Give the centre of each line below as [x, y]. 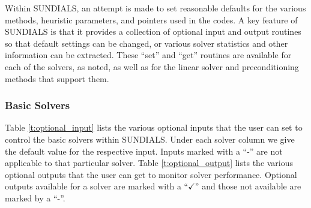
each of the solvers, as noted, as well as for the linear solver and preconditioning [152, 66]
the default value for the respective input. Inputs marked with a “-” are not [144, 151]
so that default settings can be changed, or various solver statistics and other [146, 43]
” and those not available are [248, 186]
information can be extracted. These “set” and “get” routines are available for [148, 55]
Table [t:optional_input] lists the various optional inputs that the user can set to [154, 127]
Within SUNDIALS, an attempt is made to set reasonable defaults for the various [155, 8]
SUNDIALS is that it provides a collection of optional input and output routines [153, 31]
